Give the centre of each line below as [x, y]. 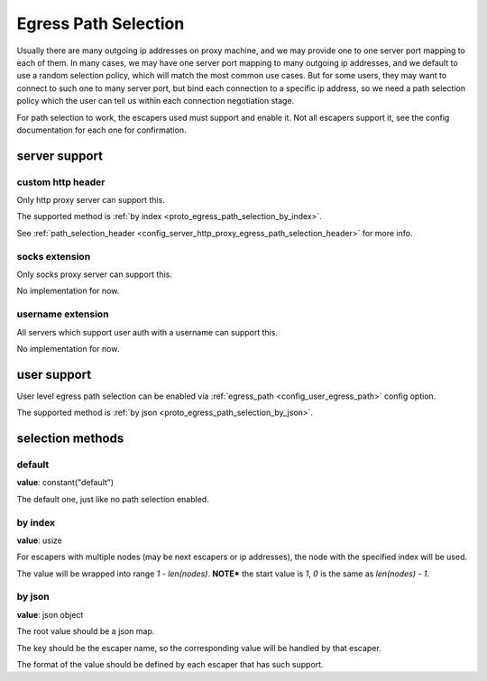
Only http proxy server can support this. [91, 200]
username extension [63, 314]
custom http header [61, 182]
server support [60, 156]
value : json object [50, 614]
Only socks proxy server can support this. [95, 274]
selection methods [70, 438]
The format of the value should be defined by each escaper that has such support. [170, 664]
